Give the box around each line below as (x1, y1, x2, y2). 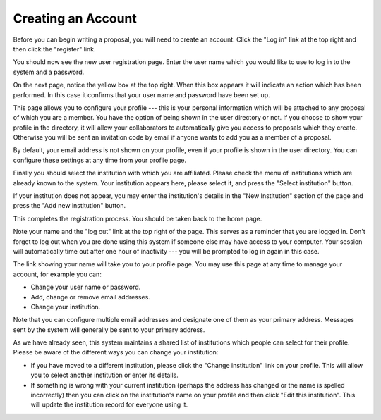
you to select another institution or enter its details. (30, 371, 179, 380)
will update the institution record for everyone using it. (30, 400, 188, 409)
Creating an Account (13, 11, 138, 26)
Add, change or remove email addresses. (30, 292, 151, 301)
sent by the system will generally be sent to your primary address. (13, 325, 205, 334)
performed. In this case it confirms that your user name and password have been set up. (13, 90, 271, 99)
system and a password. (13, 68, 85, 76)
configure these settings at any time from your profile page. (13, 156, 187, 164)
